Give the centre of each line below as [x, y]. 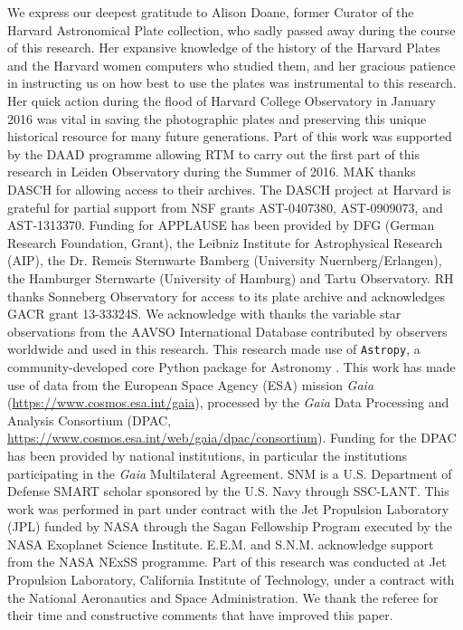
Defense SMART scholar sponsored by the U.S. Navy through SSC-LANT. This [228, 491]
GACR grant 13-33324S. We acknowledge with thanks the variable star [204, 314]
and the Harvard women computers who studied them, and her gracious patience [231, 65]
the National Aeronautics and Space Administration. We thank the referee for [223, 597]
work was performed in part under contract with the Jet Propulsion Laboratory [228, 508]
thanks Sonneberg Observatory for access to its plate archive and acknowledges [227, 296]
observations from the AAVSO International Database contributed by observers [227, 331]
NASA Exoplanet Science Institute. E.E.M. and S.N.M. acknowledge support [221, 544]
